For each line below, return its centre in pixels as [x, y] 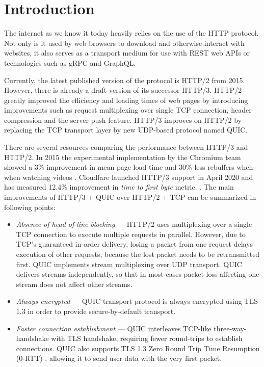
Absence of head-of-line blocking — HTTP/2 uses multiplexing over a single [134, 224]
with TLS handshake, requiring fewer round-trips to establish [147, 338]
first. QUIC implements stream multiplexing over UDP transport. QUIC [129, 264]
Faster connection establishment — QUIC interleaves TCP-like [114, 328]
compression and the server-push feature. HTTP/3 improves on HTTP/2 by [123, 120]
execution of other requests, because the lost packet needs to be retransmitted [138, 254]
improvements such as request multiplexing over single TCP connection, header [128, 110]
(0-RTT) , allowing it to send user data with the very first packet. [119, 358]
